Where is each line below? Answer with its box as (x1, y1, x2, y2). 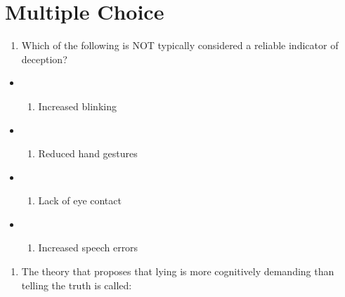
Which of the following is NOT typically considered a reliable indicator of (21, 38, 339, 53)
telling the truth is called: (21, 277, 132, 292)
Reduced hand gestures (38, 146, 138, 161)
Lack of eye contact (38, 193, 122, 208)
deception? (21, 51, 67, 66)
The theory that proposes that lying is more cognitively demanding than (21, 264, 334, 279)
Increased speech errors (38, 240, 138, 255)
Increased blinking (38, 98, 117, 113)
